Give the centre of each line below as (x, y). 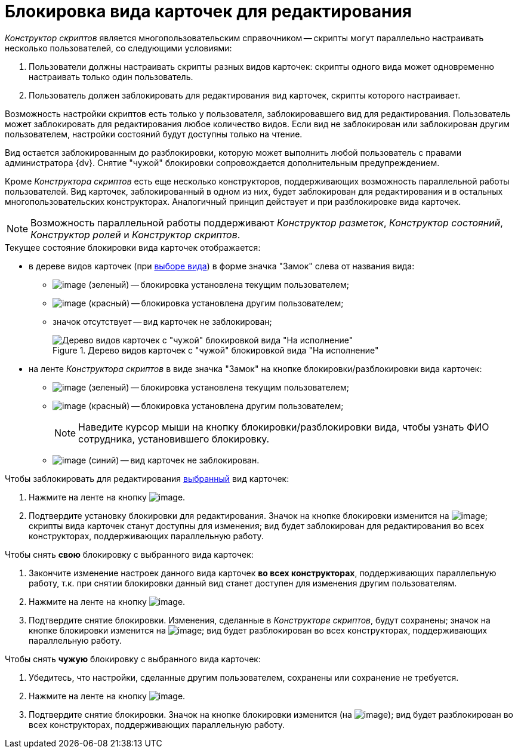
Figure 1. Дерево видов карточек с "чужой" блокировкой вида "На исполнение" (216, 350)
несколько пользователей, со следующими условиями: (118, 48)
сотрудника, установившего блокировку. (174, 439)
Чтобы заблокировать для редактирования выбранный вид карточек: (147, 478)
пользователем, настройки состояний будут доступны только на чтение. (154, 134)
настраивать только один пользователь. (111, 76)
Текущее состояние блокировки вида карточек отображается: (133, 247)
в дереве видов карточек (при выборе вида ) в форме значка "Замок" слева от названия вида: (222, 266)
